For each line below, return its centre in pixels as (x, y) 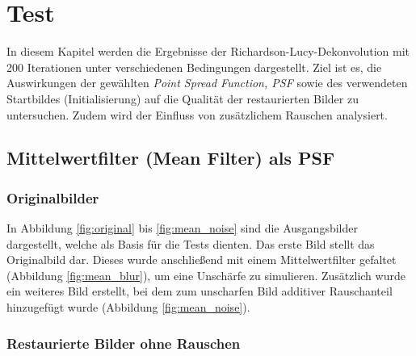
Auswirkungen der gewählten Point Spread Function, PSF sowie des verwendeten (207, 83)
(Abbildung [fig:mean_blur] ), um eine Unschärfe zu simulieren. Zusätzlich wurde (206, 275)
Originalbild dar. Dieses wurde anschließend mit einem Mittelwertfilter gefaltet (202, 260)
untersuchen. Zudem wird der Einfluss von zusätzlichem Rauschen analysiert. (197, 114)
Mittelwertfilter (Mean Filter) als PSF (171, 158)
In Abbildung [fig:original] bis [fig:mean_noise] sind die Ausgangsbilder (182, 228)
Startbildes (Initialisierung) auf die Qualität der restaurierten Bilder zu (183, 98)
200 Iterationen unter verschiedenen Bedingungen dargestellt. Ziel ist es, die (194, 67)
